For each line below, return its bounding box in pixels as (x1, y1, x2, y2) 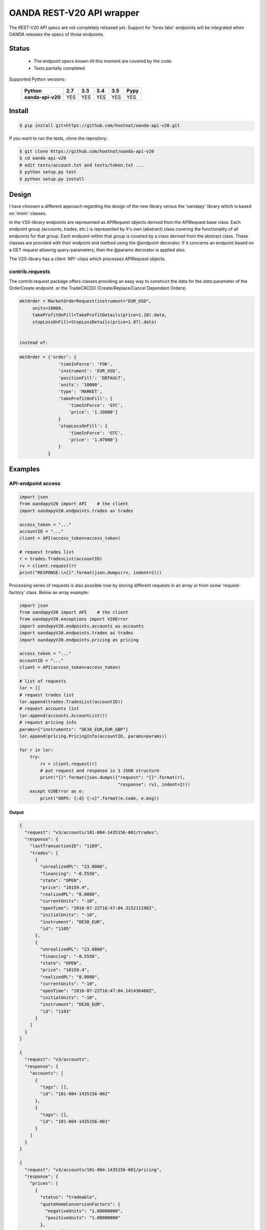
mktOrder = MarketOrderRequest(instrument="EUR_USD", (19, 298, 152, 304)
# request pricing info (19, 720, 77, 725)
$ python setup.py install (19, 176, 84, 182)
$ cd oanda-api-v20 (19, 155, 66, 161)
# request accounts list (19, 706, 79, 711)
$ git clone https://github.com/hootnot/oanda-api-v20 (19, 149, 154, 154)
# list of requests (19, 678, 66, 684)
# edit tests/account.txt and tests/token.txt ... (19, 162, 144, 168)
